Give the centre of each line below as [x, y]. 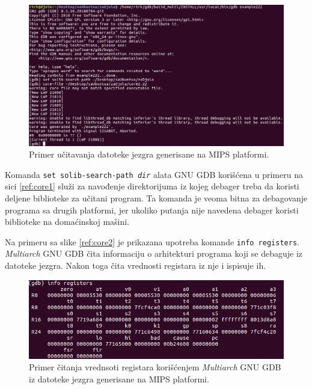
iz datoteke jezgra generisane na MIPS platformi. [119, 378]
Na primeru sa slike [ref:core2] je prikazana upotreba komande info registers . [152, 241]
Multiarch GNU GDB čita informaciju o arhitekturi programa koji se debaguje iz [154, 253]
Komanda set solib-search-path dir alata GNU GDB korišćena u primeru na [154, 174]
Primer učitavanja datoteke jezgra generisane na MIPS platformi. [149, 154]
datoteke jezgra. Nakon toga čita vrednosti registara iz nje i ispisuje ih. [136, 265]
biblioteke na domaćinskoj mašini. [67, 222]
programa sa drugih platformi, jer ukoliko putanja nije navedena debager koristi [152, 210]
